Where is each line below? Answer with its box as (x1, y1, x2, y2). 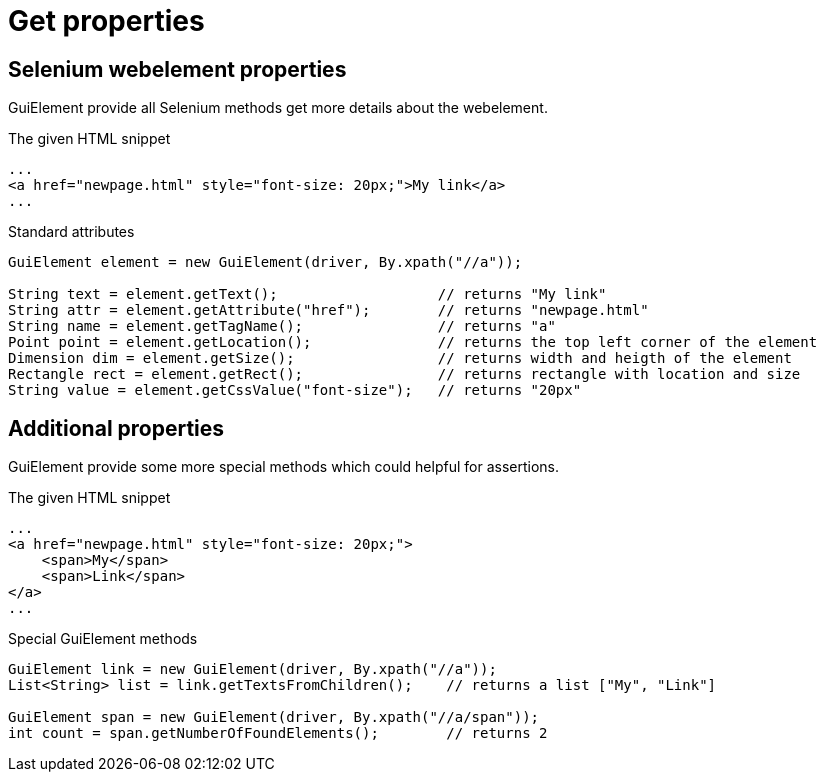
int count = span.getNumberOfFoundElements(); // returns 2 (8, 725, 548, 742)
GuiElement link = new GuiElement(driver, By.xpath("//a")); (8, 661, 497, 678)
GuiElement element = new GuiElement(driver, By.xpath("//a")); (8, 254, 523, 271)
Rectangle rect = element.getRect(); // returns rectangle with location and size (8, 366, 801, 383)
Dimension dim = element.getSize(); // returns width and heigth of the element (8, 350, 792, 367)
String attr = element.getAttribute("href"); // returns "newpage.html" (8, 302, 649, 319)
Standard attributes (8, 223, 135, 241)
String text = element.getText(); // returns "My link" (8, 286, 607, 303)
